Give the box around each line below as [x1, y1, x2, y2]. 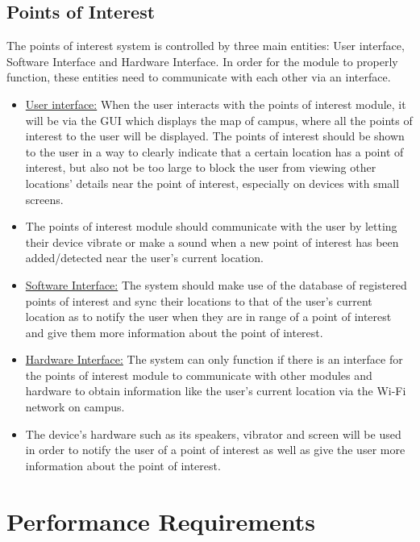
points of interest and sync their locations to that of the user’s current [25, 292, 372, 309]
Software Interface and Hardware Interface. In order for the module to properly [6, 52, 398, 69]
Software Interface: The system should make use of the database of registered [25, 276, 407, 293]
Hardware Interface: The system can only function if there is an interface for [25, 351, 403, 368]
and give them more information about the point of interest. [25, 323, 323, 340]
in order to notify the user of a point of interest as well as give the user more [25, 441, 405, 458]
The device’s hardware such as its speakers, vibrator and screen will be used [25, 425, 401, 442]
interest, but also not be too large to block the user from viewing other [25, 159, 376, 176]
